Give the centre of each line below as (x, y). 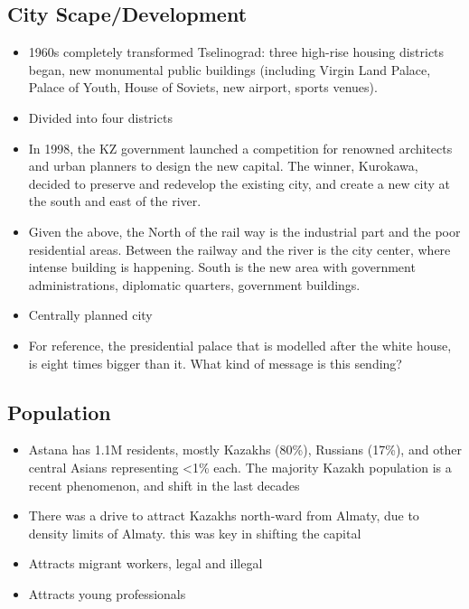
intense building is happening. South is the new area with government (222, 267)
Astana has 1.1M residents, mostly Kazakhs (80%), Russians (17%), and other (245, 450)
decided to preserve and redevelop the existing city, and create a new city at (239, 183)
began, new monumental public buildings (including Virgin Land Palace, (230, 69)
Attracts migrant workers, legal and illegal (145, 563)
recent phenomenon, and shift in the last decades (164, 485)
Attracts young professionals (107, 593)
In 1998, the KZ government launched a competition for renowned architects (240, 148)
